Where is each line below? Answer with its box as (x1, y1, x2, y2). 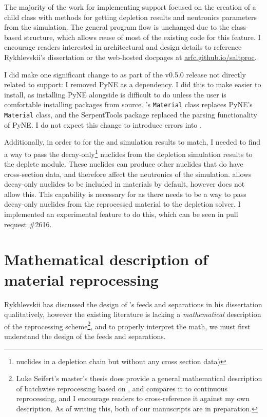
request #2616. (4, 219, 52, 229)
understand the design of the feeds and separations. (4, 331, 166, 341)
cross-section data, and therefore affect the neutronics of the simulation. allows (4, 168, 252, 179)
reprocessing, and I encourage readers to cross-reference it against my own (16, 393, 250, 404)
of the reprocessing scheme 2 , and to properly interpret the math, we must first (4, 319, 251, 331)
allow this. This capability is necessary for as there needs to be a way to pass (4, 188, 246, 199)
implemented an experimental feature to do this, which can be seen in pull (4, 209, 238, 220)
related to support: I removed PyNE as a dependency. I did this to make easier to (4, 79, 261, 90)
